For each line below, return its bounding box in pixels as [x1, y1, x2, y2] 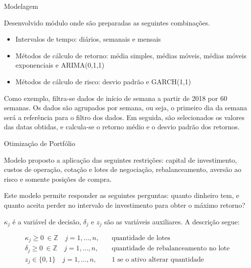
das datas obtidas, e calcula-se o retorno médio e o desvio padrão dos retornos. [4, 122, 240, 132]
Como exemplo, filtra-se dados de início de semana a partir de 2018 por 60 [4, 93, 228, 103]
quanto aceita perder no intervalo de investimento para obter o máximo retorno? [4, 199, 246, 210]
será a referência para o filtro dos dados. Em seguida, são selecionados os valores [4, 112, 245, 122]
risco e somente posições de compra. [4, 173, 112, 184]
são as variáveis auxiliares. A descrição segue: [104, 216, 240, 226]
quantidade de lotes [112, 234, 170, 242]
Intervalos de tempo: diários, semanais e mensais [15, 34, 161, 44]
